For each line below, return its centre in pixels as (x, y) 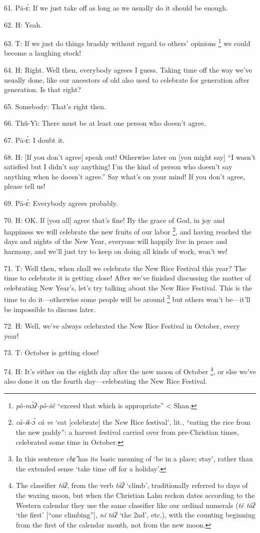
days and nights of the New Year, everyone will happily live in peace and (116, 241)
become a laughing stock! (43, 53)
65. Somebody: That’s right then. (55, 106)
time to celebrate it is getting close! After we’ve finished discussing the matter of (127, 278)
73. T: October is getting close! (51, 352)
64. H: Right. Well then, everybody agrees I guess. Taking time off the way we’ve (128, 70)
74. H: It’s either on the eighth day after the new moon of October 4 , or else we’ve (130, 370)
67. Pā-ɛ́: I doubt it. (34, 140)
